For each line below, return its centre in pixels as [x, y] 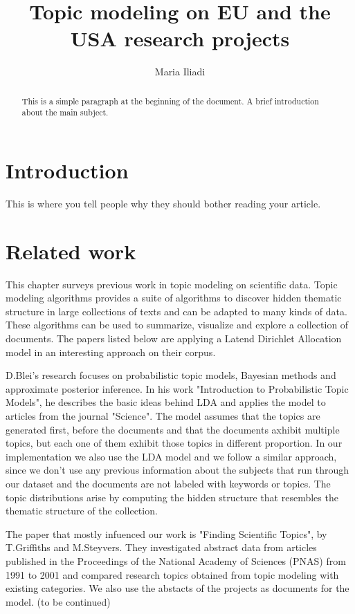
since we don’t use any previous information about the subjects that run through [177, 470]
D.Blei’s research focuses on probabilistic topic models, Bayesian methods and [171, 375]
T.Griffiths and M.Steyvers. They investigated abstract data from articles [161, 547]
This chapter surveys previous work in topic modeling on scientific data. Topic [172, 284]
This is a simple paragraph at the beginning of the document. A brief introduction [170, 101]
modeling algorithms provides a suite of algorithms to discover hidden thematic [174, 298]
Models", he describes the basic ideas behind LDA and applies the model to [166, 402]
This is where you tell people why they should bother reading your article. [163, 203]
